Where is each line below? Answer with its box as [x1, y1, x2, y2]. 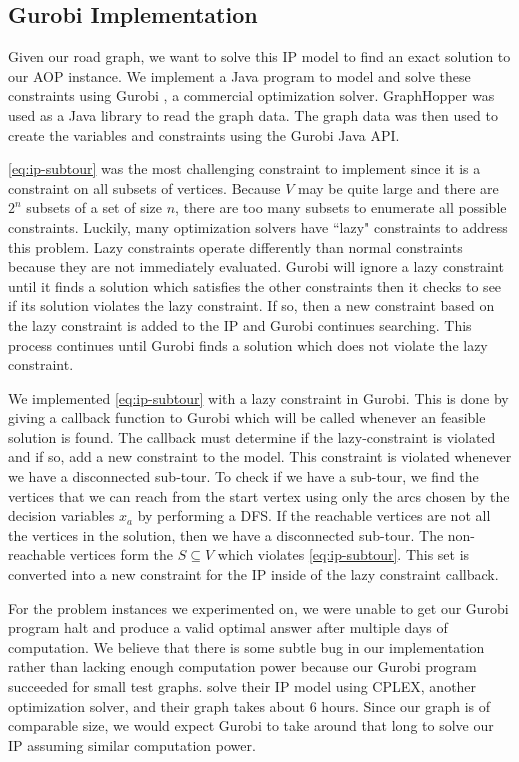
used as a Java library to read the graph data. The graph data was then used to [8, 104, 498, 125]
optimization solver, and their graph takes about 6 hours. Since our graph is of [8, 695, 491, 716]
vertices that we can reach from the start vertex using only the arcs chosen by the [8, 485, 510, 506]
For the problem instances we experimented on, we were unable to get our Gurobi [8, 597, 509, 618]
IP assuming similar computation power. [8, 734, 256, 755]
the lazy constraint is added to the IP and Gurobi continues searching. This [8, 314, 472, 335]
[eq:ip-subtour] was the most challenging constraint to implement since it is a [8, 158, 481, 179]
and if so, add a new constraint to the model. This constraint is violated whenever [8, 446, 512, 467]
